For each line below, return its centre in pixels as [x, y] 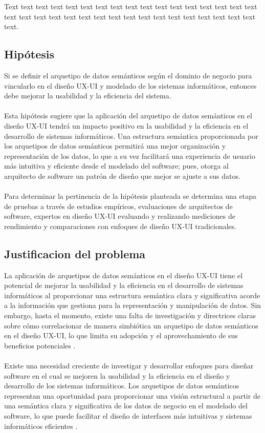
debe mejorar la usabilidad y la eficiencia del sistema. [88, 96]
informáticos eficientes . [41, 426]
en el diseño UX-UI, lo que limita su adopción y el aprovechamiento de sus [121, 335]
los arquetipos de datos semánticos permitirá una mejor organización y [115, 146]
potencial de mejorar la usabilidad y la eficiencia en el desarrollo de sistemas [124, 285]
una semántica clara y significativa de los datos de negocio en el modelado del [126, 406]
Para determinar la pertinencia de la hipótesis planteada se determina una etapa [130, 196]
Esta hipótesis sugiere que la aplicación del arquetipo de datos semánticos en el [128, 116]
